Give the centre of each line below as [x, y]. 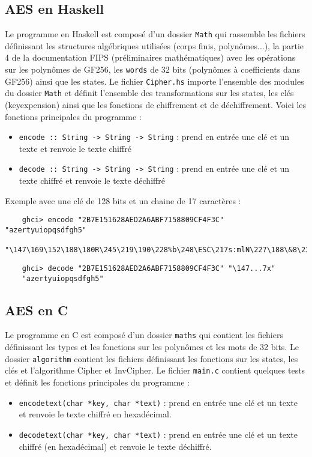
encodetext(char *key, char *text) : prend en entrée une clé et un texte [158, 402]
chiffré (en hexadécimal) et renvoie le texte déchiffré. [115, 446]
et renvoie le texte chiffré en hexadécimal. [95, 414]
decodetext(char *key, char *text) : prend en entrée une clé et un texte [158, 434]
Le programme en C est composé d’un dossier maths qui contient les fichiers [144, 335]
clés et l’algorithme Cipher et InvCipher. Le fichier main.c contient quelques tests [155, 370]
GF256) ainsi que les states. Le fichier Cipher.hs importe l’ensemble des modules [154, 81]
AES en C [37, 310]
